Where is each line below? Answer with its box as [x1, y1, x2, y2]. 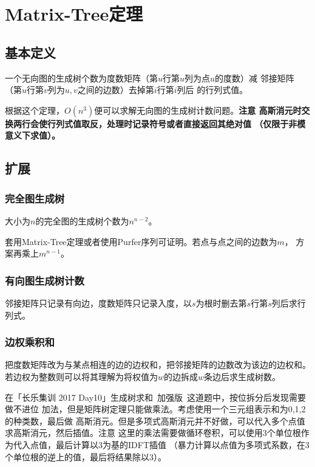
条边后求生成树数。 [204, 370, 281, 382]
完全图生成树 [5, 190, 65, 206]
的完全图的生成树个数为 [35, 214, 129, 227]
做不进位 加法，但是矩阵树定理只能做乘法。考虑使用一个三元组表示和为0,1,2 [5, 403, 306, 415]
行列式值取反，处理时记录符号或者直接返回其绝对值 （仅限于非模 [47, 117, 306, 130]
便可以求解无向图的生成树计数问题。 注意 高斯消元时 [94, 103, 302, 116]
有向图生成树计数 [5, 272, 84, 288]
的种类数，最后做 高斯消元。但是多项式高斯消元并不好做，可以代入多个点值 [5, 414, 305, 427]
